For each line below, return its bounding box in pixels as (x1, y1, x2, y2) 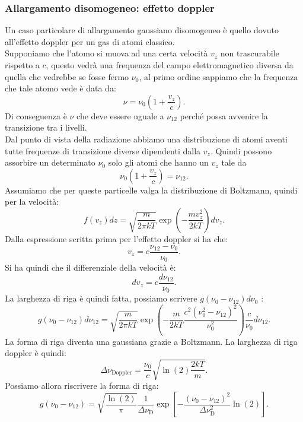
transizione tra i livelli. (5, 121, 87, 134)
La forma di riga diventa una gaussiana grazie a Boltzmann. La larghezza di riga (5, 335, 298, 347)
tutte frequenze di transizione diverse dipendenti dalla (5, 144, 201, 157)
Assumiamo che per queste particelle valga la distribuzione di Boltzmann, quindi (5, 183, 298, 196)
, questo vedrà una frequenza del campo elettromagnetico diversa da (46, 59, 294, 71)
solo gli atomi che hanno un (108, 156, 209, 169)
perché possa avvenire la (180, 109, 268, 122)
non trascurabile (220, 47, 279, 59)
